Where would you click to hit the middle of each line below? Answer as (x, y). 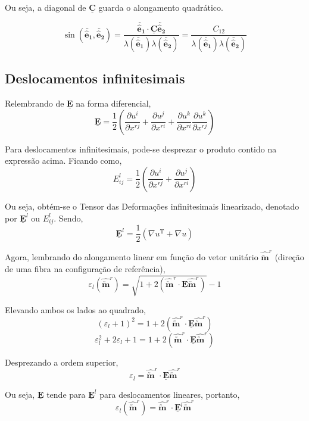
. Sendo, (68, 218)
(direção (289, 257)
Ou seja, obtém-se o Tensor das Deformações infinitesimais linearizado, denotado (152, 206)
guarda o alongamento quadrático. (161, 7)
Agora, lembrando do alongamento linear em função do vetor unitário (132, 257)
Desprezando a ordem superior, (62, 362)
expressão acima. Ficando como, (63, 160)
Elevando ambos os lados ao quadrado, (75, 309)
